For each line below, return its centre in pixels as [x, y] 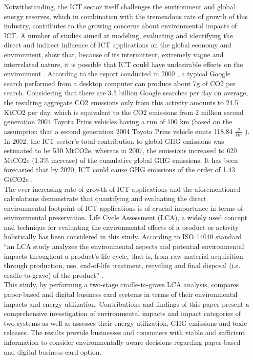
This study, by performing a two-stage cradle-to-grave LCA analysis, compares [122, 284]
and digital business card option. [53, 351]
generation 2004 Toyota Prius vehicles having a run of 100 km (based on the [118, 122]
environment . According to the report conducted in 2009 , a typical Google [117, 74]
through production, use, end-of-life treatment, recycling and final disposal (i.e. [122, 265]
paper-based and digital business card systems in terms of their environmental [121, 294]
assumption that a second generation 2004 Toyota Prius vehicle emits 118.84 [118, 131]
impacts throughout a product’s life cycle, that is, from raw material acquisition [124, 256]
